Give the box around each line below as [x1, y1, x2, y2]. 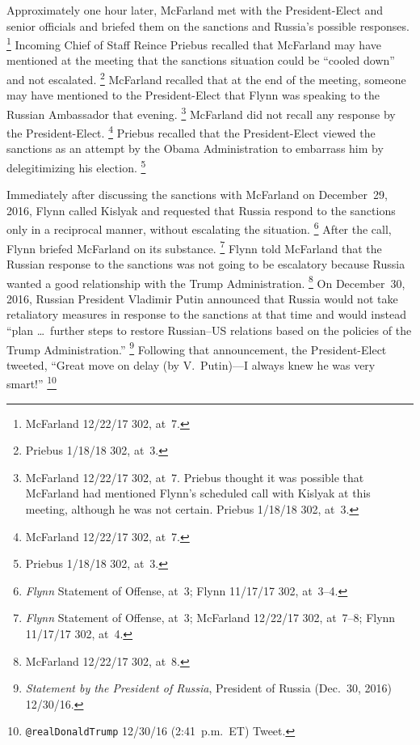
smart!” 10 [6, 373, 57, 392]
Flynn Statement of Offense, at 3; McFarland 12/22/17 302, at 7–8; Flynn [25, 609, 396, 626]
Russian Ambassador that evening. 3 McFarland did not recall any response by [6, 103, 396, 122]
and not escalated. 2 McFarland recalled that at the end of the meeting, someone [6, 69, 406, 87]
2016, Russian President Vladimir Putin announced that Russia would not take [6, 290, 398, 307]
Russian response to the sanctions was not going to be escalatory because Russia [6, 255, 405, 272]
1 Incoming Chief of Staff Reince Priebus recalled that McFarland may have [6, 34, 381, 53]
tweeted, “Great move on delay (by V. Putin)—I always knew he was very [6, 356, 376, 373]
